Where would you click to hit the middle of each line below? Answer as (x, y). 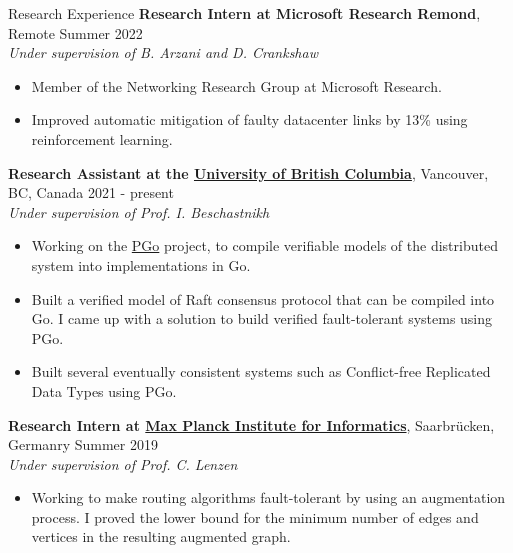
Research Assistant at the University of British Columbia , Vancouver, (248, 172)
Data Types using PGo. (104, 390)
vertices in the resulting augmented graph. (161, 536)
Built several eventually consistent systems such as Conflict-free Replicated (261, 371)
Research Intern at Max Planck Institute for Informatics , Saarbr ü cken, (251, 424)
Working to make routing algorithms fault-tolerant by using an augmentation (268, 497)
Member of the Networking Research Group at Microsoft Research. (236, 85)
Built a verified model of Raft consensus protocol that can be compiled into (263, 298)
